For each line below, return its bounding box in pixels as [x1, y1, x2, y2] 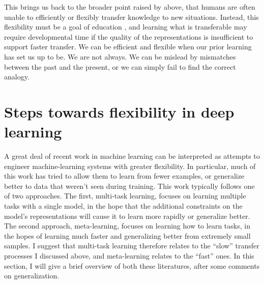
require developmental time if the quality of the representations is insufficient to [4, 31, 253, 42]
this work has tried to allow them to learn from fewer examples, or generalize [4, 171, 245, 181]
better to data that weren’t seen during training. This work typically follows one [4, 180, 255, 191]
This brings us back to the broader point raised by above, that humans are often [4, 2, 255, 12]
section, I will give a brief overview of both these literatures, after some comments [4, 260, 260, 271]
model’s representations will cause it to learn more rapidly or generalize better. [4, 210, 250, 221]
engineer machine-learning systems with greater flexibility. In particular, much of [4, 160, 256, 171]
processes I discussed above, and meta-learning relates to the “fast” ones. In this [4, 250, 254, 261]
